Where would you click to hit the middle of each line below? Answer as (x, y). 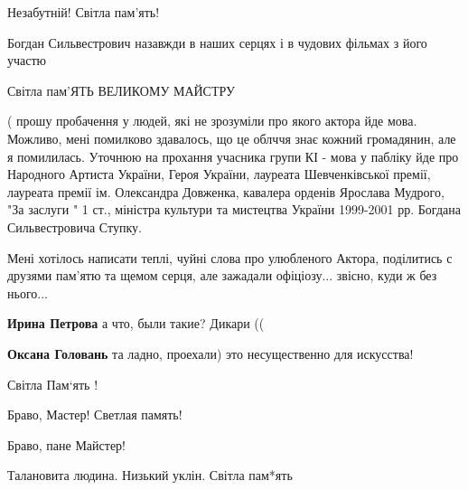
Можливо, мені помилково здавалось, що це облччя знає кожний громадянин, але (232, 138)
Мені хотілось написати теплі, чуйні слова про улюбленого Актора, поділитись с (230, 257)
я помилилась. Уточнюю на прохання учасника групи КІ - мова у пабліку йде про (233, 156)
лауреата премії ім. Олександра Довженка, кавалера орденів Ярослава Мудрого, (226, 191)
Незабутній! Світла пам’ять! (84, 12)
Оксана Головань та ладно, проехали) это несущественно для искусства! (211, 353)
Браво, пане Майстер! (66, 444)
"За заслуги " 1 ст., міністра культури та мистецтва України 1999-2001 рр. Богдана (234, 209)
